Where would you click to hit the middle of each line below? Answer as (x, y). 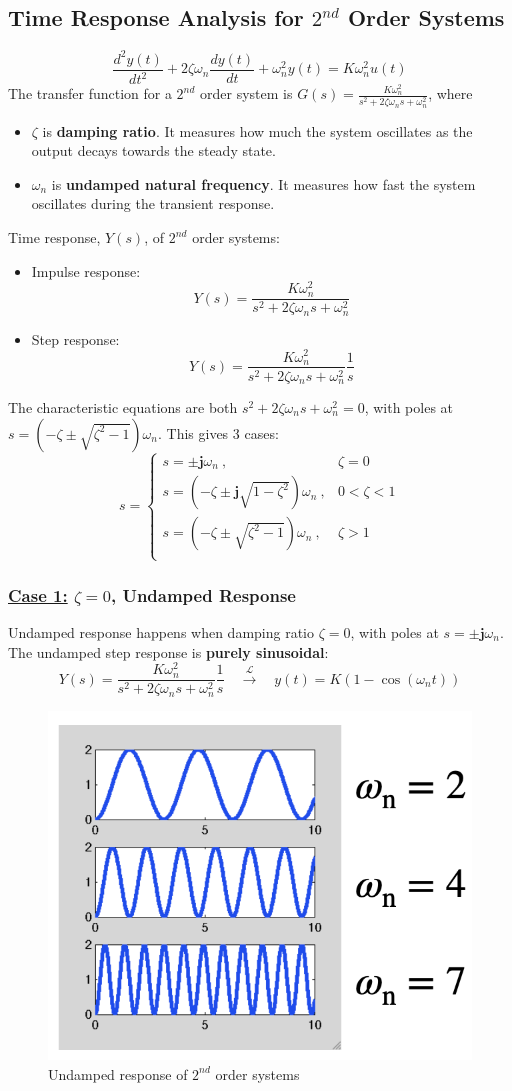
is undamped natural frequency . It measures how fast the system (263, 183)
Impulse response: (86, 270)
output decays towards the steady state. (153, 150)
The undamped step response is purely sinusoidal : (168, 651)
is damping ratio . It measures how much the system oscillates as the (257, 130)
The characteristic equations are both (123, 407)
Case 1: (38, 594)
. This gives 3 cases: (218, 432)
